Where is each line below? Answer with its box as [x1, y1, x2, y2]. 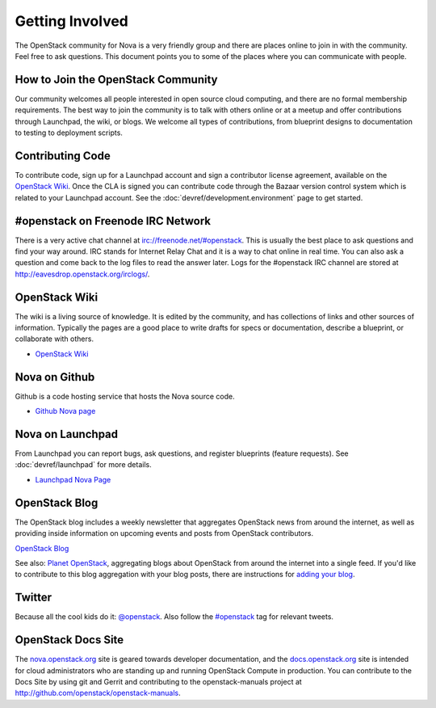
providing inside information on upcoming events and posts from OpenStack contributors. [15, 529, 314, 538]
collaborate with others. [15, 334, 94, 343]
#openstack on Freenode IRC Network [15, 214, 212, 228]
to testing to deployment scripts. [15, 128, 123, 137]
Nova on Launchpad [15, 427, 119, 440]
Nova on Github [15, 370, 95, 384]
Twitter [15, 591, 52, 605]
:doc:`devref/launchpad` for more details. [15, 460, 153, 470]
